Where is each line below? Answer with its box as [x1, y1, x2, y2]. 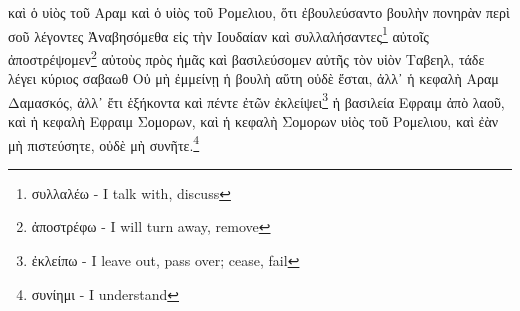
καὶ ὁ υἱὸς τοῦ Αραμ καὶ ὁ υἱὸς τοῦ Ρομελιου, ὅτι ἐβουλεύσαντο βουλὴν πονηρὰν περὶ [8, 2, 510, 22]
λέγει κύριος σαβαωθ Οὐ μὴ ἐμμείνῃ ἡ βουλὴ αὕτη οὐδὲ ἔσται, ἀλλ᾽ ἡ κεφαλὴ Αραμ [8, 68, 499, 89]
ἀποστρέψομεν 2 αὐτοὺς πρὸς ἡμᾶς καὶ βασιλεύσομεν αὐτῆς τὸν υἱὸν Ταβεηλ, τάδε [8, 45, 485, 69]
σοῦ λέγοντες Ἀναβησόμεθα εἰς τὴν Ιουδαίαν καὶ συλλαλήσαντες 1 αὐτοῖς [8, 22, 429, 46]
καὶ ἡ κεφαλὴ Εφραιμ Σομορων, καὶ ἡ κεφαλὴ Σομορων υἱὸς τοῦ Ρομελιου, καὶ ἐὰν [8, 110, 499, 131]
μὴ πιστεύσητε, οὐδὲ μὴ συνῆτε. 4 [8, 131, 200, 155]
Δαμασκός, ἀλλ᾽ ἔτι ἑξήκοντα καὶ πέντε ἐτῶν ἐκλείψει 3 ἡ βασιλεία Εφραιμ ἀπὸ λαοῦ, [8, 88, 505, 112]
